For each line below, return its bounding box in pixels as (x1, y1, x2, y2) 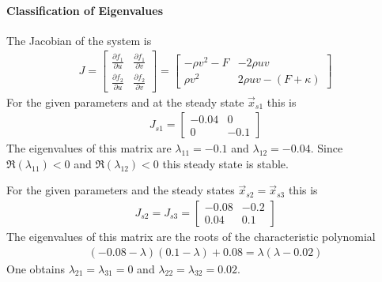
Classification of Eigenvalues (6, 2, 163, 18)
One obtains (6, 260, 65, 276)
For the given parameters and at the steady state (6, 93, 244, 110)
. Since (310, 140, 343, 156)
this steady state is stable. (162, 155, 289, 171)
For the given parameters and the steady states (6, 182, 235, 198)
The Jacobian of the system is (6, 32, 152, 48)
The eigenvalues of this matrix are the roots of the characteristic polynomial (6, 227, 376, 244)
